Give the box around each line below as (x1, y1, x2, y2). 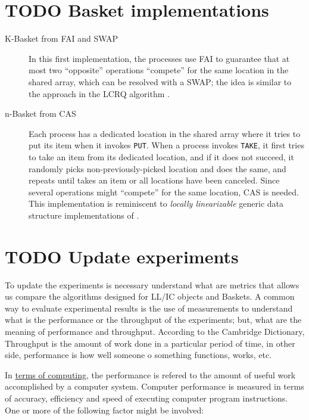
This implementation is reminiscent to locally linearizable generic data (29, 197, 283, 210)
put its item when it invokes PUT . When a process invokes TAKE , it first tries (29, 139, 304, 151)
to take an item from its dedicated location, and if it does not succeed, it (29, 150, 294, 163)
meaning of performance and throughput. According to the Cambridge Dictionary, (5, 325, 305, 337)
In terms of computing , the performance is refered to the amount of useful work (5, 368, 296, 381)
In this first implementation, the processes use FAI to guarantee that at (29, 52, 290, 64)
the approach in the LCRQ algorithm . (29, 87, 170, 99)
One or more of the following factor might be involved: (5, 403, 204, 416)
